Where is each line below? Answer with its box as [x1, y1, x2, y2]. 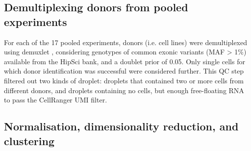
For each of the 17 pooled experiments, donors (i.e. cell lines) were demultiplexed [4, 37, 248, 47]
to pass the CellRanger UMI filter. [4, 95, 107, 105]
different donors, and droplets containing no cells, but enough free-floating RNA [4, 85, 244, 95]
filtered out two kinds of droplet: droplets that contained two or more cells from [4, 75, 244, 85]
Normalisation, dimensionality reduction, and [4, 119, 239, 134]
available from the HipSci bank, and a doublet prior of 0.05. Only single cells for [4, 56, 245, 66]
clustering [4, 133, 54, 148]
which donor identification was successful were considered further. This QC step [4, 66, 244, 76]
